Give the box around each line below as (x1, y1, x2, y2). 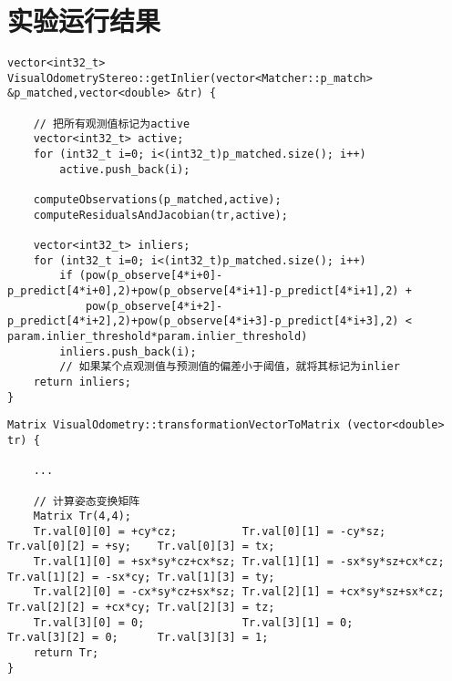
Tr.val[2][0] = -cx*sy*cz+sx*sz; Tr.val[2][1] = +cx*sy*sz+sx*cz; (33, 585, 445, 599)
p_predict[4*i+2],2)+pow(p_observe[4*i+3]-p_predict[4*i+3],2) (7, 315, 399, 328)
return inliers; (33, 375, 132, 388)
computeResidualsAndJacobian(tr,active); (33, 208, 288, 222)
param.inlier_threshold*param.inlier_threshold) (7, 329, 308, 343)
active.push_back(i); (59, 162, 190, 176)
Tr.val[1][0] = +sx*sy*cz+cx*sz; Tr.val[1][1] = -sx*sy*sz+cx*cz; (33, 555, 445, 569)
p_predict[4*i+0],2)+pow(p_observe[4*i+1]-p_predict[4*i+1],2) (7, 284, 399, 297)
